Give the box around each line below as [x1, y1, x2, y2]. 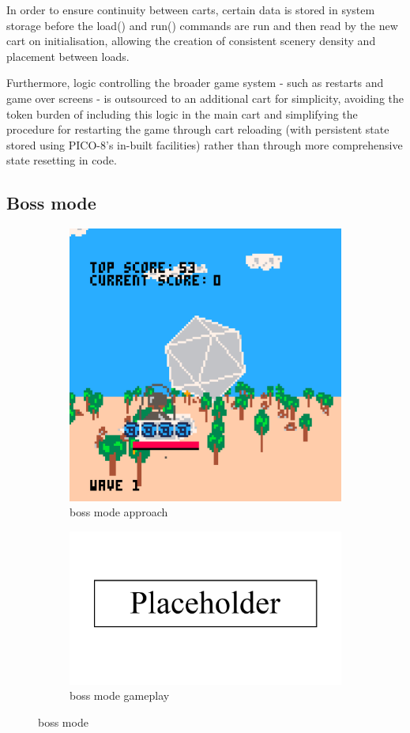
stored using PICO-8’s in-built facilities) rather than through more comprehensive [6, 136, 403, 153]
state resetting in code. [6, 152, 117, 168]
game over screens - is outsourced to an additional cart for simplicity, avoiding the [6, 89, 404, 106]
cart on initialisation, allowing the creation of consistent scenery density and [6, 32, 376, 49]
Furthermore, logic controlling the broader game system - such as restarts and [6, 74, 384, 91]
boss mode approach [70, 504, 168, 520]
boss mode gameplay [70, 687, 170, 704]
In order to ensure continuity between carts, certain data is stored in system [6, 2, 375, 17]
